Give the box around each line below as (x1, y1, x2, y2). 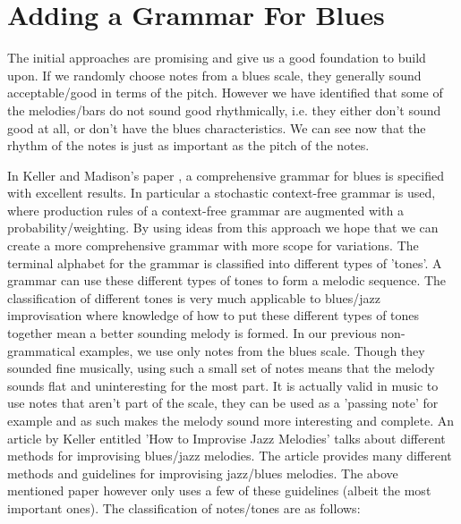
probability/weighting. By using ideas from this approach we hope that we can (7, 218, 439, 237)
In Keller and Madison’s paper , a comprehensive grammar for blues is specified (7, 165, 444, 184)
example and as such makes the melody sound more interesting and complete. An (7, 411, 454, 429)
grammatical (7, 341, 76, 359)
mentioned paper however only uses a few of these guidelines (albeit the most (7, 481, 431, 500)
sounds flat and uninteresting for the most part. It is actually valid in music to (7, 376, 439, 394)
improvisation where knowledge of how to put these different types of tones (7, 306, 420, 325)
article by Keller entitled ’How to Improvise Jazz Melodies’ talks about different (7, 428, 446, 447)
